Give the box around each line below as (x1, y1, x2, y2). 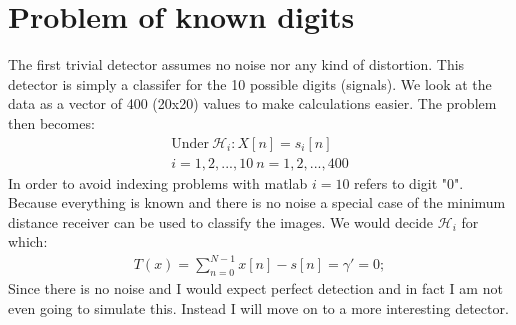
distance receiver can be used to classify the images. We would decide (8, 211, 434, 232)
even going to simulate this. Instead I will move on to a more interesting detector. (8, 297, 509, 318)
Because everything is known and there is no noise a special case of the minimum (8, 192, 506, 213)
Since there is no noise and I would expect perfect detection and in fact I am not (8, 278, 503, 299)
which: (8, 231, 48, 252)
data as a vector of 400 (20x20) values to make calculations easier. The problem (8, 93, 497, 114)
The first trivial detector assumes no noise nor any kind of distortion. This (8, 54, 465, 75)
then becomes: (8, 112, 95, 133)
